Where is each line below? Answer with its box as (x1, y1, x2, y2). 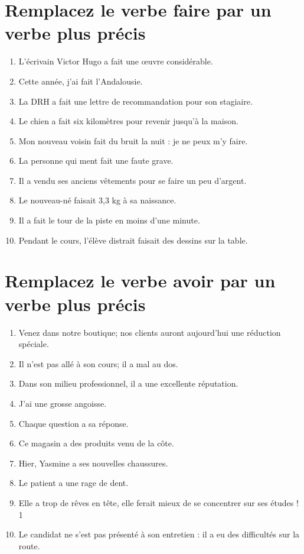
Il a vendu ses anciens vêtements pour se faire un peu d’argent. (18, 174, 247, 186)
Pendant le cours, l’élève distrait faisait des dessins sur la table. (18, 234, 248, 246)
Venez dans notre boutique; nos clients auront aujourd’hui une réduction (18, 326, 281, 338)
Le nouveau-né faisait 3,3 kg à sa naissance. (18, 194, 176, 206)
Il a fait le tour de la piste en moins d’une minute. (18, 214, 200, 226)
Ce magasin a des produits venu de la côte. (18, 437, 174, 449)
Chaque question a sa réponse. (18, 417, 129, 429)
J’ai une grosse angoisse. (18, 397, 107, 409)
